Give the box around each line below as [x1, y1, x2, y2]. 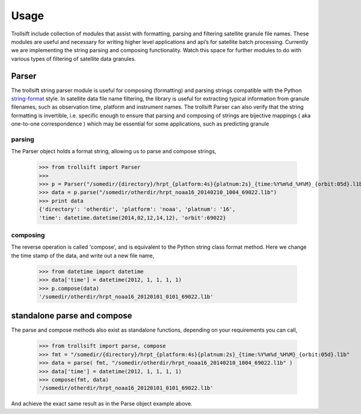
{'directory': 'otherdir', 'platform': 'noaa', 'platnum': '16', [39, 206, 236, 213]
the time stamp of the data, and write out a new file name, [11, 252, 155, 259]
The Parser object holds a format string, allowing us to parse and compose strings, [11, 148, 217, 155]
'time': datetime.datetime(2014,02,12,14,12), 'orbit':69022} [39, 214, 226, 221]
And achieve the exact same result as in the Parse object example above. [11, 400, 193, 407]
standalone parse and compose [11, 311, 132, 321]
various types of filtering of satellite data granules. [11, 55, 137, 62]
